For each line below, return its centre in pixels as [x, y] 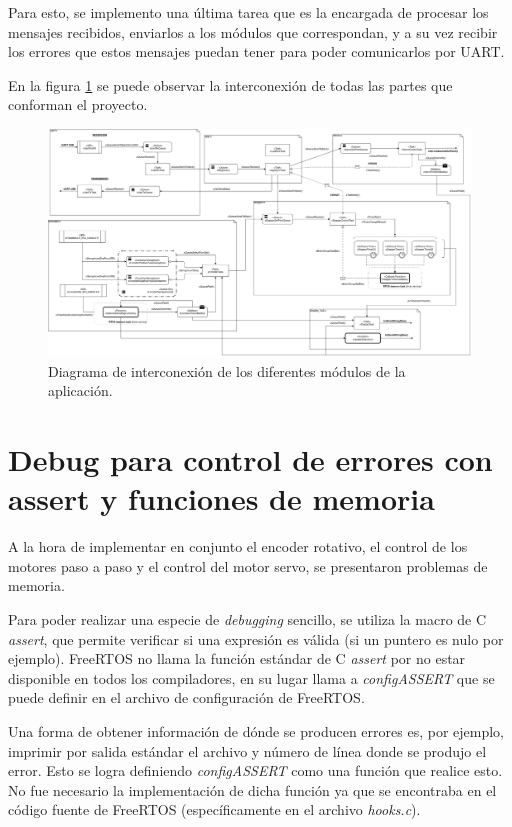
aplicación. [80, 390]
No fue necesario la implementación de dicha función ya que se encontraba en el [252, 789]
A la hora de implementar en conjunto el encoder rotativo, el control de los [238, 546]
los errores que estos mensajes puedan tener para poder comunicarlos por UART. [256, 51]
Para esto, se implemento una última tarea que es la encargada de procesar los [248, 12]
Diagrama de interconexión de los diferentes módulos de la [227, 370]
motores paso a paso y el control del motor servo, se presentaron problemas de [248, 565]
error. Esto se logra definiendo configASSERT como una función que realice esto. [255, 770]
